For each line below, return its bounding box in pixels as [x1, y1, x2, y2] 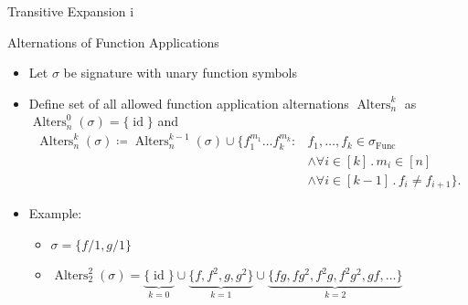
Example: [28, 204, 82, 223]
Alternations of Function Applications [7, 32, 219, 51]
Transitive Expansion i [7, 2, 134, 20]
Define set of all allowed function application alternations [28, 93, 349, 112]
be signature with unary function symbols [63, 63, 297, 82]
